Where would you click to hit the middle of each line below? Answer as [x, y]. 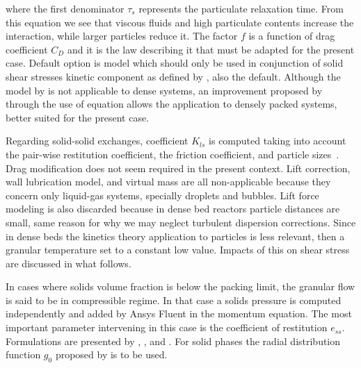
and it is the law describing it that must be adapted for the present [211, 49]
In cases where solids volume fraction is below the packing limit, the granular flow [180, 286]
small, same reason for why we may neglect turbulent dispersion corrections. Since [181, 222]
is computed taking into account [278, 141]
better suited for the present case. [78, 117]
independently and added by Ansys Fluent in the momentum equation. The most [179, 313]
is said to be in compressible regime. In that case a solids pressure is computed [174, 300]
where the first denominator [65, 8]
